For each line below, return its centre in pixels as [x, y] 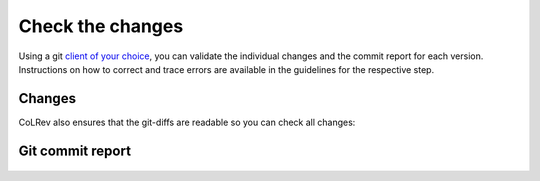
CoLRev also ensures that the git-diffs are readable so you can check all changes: [187, 122]
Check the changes [101, 26]
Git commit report [75, 150]
